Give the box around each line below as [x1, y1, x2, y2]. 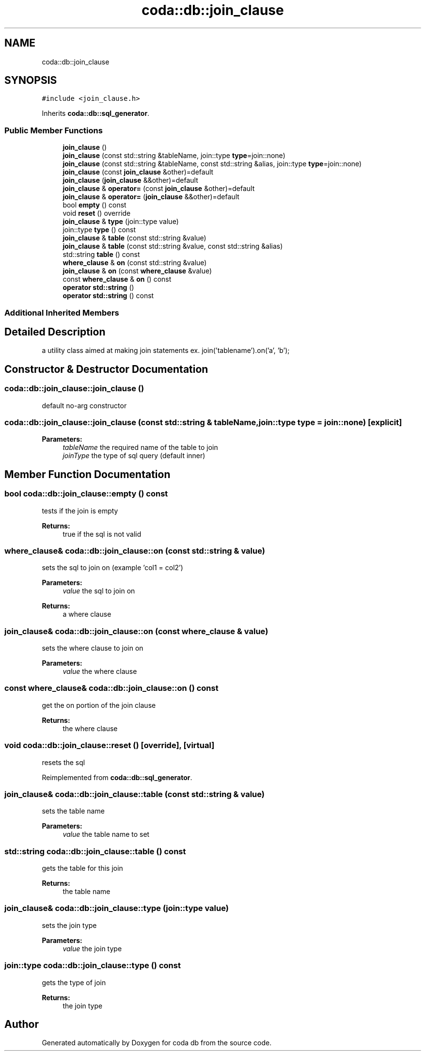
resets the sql [42, 758, 85, 767]
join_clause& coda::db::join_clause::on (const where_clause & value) [4, 626, 268, 636]
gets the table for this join [42, 864, 123, 873]
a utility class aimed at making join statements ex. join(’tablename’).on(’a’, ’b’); [42, 346, 290, 355]
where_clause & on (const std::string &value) [63, 258, 207, 267]
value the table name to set [63, 830, 150, 839]
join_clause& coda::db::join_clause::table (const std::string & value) [4, 789, 265, 799]
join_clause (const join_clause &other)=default [63, 168, 214, 176]
